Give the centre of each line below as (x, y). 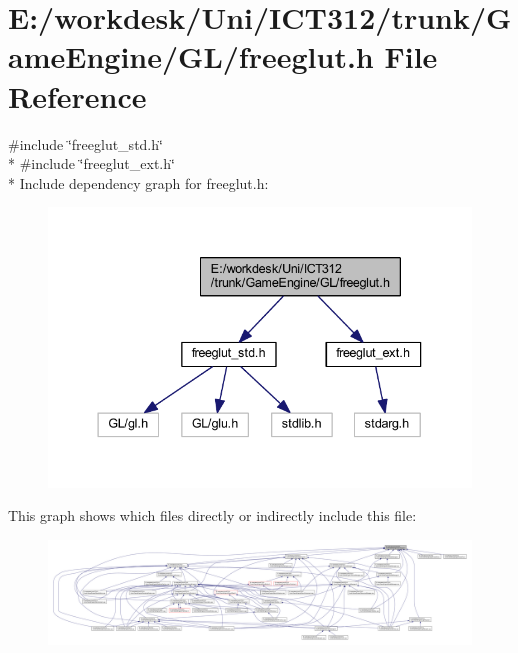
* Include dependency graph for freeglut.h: (138, 182)
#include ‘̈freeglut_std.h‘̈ (85, 143)
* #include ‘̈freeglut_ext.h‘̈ (91, 163)
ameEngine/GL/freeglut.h (191, 56)
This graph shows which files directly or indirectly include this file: (212, 515)
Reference (77, 95)
